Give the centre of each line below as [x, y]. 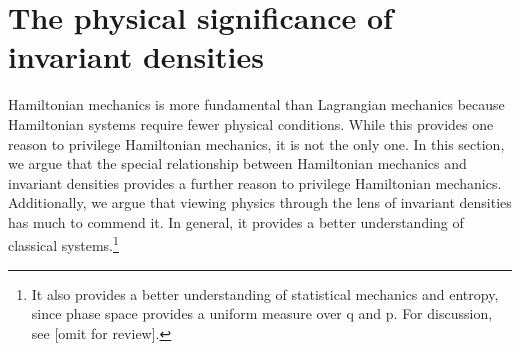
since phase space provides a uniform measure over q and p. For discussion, [262, 313]
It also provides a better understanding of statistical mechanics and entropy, [265, 293]
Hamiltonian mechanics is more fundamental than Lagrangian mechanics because [256, 104]
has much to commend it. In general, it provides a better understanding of [236, 221]
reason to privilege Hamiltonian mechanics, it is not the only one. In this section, [256, 143]
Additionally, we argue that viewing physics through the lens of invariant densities [260, 202]
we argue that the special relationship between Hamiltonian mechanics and [237, 163]
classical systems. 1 [63, 244]
